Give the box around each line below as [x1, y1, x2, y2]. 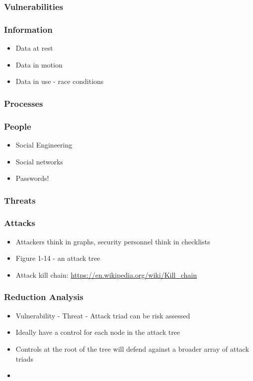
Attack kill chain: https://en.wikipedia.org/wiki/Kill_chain [15, 269, 197, 280]
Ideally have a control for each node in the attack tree [15, 327, 180, 337]
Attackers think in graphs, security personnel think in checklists [15, 236, 210, 246]
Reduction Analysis [4, 291, 84, 303]
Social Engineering [15, 139, 73, 150]
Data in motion [15, 59, 63, 70]
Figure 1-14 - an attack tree [15, 253, 100, 263]
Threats [4, 194, 36, 206]
